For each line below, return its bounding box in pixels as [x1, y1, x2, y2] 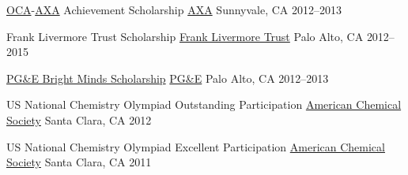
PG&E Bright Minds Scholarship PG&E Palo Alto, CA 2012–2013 [6, 69, 329, 86]
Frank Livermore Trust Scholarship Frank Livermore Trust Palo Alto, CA [6, 28, 364, 44]
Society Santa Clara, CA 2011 [6, 154, 152, 170]
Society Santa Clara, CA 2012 [6, 111, 152, 128]
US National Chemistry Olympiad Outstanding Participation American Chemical [6, 96, 402, 113]
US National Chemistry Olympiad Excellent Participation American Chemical [6, 138, 385, 155]
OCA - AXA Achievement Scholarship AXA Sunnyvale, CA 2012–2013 [6, 2, 342, 17]
